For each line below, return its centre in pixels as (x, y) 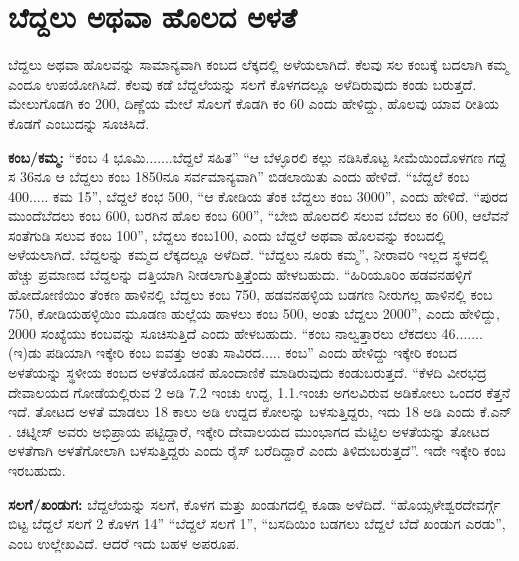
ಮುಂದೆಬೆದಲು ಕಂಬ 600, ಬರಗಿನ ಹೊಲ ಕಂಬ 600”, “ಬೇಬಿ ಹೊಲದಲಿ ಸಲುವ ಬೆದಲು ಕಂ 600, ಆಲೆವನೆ (258, 215)
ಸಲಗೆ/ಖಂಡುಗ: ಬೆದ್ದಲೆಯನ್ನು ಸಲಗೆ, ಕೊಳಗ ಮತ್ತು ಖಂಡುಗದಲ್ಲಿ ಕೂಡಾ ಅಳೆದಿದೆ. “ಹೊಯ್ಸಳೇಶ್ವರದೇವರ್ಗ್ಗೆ (254, 503)
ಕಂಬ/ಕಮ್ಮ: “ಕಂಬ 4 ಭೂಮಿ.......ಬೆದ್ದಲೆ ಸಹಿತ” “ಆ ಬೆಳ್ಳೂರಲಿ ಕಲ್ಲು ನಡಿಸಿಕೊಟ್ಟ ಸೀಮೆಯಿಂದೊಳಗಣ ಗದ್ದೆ (257, 156)
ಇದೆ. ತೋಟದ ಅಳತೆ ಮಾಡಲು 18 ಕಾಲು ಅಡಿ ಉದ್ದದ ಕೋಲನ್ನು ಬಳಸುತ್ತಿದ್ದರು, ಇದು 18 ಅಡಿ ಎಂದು (241, 411)
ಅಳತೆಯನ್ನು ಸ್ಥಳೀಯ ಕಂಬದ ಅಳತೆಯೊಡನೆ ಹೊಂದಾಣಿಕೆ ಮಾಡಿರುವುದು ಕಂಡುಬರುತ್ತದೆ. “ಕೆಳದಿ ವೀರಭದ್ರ (247, 372)
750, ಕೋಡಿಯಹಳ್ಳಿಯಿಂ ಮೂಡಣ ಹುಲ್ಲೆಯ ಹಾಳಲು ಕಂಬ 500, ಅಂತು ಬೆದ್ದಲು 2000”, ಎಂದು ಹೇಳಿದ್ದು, (254, 313)
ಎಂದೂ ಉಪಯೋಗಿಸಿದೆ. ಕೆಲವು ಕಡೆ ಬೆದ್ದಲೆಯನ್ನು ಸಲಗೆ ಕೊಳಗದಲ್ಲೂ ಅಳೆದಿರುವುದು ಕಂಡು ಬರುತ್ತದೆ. (242, 83)
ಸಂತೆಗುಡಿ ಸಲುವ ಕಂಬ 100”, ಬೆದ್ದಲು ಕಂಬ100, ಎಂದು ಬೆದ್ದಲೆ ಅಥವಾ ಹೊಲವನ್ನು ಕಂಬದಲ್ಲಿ (227, 234)
